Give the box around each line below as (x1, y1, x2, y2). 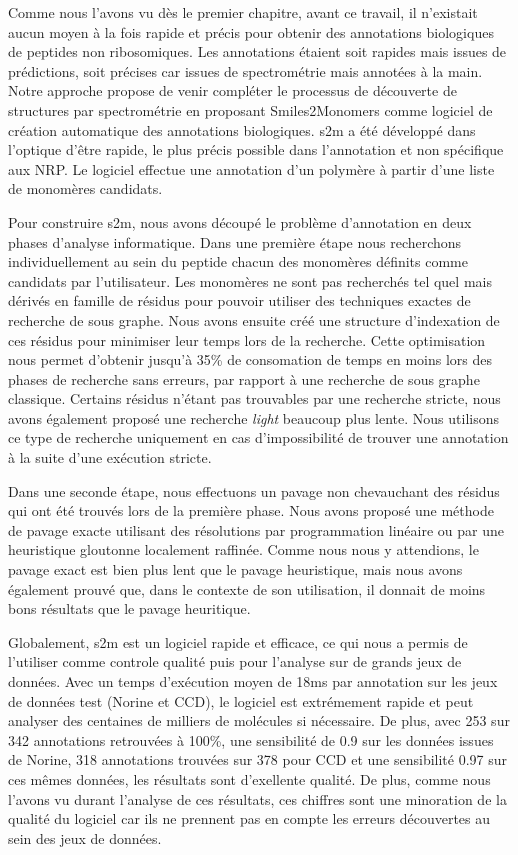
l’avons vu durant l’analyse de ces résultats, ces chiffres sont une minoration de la (8, 788, 507, 809)
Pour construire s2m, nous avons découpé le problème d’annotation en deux (8, 211, 472, 232)
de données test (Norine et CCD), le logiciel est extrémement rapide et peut (8, 690, 474, 711)
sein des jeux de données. (8, 827, 162, 848)
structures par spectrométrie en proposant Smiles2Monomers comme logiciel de (8, 99, 493, 120)
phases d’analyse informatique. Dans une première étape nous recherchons (8, 231, 462, 252)
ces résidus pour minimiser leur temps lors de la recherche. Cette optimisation (8, 329, 486, 350)
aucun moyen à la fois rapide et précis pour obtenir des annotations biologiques (8, 21, 494, 42)
